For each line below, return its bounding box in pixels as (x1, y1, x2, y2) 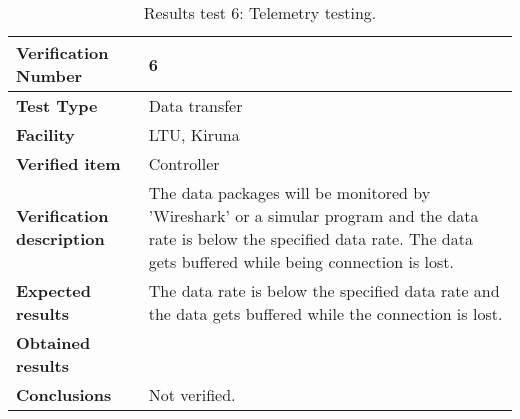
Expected (16, 279, 91, 302)
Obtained (16, 331, 91, 354)
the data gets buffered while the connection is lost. (148, 302, 503, 325)
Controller (148, 152, 220, 175)
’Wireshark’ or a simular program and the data (148, 204, 479, 227)
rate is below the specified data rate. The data (148, 227, 473, 250)
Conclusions (16, 383, 112, 406)
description (16, 227, 105, 250)
